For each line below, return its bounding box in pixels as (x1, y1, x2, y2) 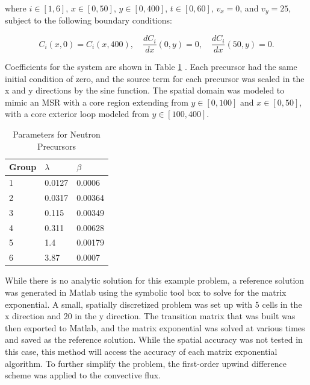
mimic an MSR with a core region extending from (5, 95, 188, 108)
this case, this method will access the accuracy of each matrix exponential (5, 345, 277, 357)
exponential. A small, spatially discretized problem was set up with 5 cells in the (5, 297, 302, 310)
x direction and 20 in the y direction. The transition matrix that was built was (5, 310, 296, 322)
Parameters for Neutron (13, 128, 101, 141)
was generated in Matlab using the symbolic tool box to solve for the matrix (5, 286, 287, 299)
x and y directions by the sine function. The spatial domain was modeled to (5, 84, 285, 97)
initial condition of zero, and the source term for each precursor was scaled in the (5, 72, 305, 84)
